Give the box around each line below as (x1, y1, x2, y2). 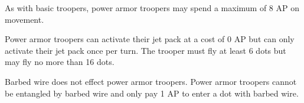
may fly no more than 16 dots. (5, 56, 115, 68)
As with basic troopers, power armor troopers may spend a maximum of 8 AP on (5, 2, 299, 13)
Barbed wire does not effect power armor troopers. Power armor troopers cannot (5, 75, 297, 87)
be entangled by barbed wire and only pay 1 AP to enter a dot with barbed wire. (5, 87, 299, 99)
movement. (5, 13, 44, 25)
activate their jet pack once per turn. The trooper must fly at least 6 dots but (5, 44, 286, 56)
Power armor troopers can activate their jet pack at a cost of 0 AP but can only (5, 33, 295, 45)
